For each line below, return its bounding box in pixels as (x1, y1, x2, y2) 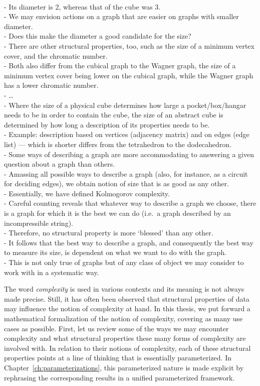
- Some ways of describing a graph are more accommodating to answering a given (4, 149, 254, 159)
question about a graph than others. (4, 159, 115, 169)
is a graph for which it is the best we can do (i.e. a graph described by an (4, 208, 231, 218)
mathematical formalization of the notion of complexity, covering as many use (4, 313, 243, 323)
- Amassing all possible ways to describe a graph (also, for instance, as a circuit (4, 168, 248, 179)
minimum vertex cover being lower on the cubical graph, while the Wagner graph (4, 70, 253, 80)
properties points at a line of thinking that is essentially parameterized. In (4, 352, 232, 363)
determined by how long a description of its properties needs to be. (4, 119, 210, 130)
